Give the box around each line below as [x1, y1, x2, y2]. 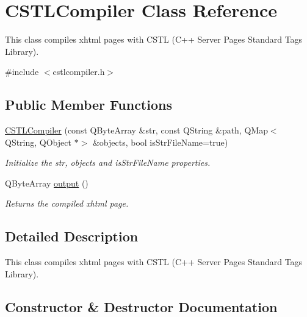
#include [5, 65, 39, 78]
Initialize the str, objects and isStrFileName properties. [5, 156, 211, 169]
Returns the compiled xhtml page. [5, 197, 129, 210]
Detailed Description [5, 227, 139, 246]
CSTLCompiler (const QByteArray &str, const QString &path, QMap [5, 124, 268, 137]
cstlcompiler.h [52, 65, 105, 78]
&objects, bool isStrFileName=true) [92, 135, 228, 148]
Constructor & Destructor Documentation [5, 297, 278, 316]
